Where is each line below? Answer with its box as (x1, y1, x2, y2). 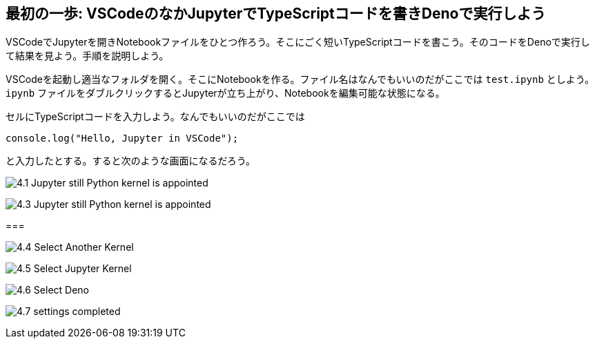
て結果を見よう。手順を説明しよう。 (6, 50, 169, 62)
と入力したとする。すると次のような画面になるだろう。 (6, 155, 255, 167)
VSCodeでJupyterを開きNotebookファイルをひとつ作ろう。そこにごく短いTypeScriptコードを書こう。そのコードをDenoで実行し (6, 36, 590, 48)
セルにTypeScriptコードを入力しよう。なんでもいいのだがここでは (6, 111, 305, 123)
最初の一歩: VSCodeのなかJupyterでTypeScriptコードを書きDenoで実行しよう (6, 5, 546, 22)
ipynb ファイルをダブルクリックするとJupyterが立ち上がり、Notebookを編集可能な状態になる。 (6, 87, 445, 99)
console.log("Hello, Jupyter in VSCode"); (6, 133, 239, 144)
